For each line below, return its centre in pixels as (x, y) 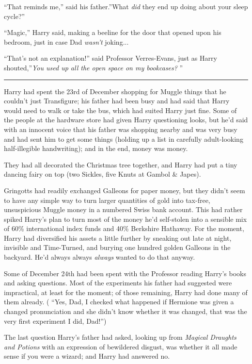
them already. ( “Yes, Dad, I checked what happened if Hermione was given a (119, 302)
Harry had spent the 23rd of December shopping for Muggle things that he (115, 91)
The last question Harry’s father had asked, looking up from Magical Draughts (120, 337)
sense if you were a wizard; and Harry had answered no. (87, 356)
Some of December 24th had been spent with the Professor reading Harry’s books (125, 273)
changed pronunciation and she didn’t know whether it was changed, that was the (126, 311)
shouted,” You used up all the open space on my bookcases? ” (94, 67)
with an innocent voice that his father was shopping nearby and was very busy (121, 129)
